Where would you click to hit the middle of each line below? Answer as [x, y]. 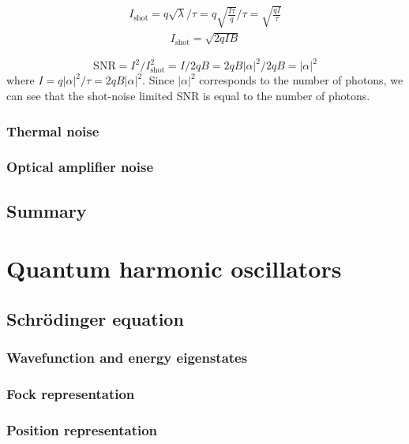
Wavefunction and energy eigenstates [127, 358]
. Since [158, 80]
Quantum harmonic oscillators [174, 269]
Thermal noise [53, 131]
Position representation [82, 429]
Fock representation [71, 394]
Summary [47, 210]
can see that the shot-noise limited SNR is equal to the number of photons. [188, 96]
